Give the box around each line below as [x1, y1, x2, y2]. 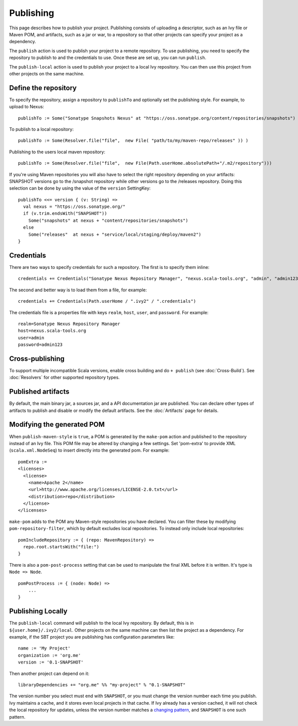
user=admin [18, 335, 45, 340]
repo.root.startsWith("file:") [23, 544, 99, 550]
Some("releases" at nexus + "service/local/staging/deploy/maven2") [28, 231, 202, 237]
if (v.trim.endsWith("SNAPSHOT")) [23, 211, 107, 216]
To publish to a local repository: [9, 126, 74, 132]
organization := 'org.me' [18, 653, 81, 658]
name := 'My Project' [18, 646, 71, 651]
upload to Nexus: [9, 104, 44, 110]
